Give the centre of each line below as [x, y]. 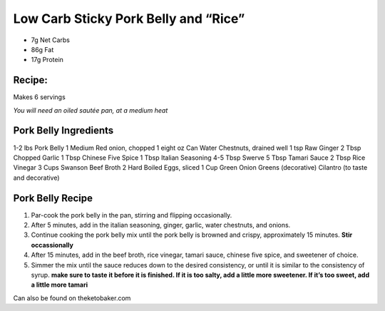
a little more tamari [60, 285]
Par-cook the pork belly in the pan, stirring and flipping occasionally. [132, 215]
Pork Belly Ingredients [63, 131]
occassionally [52, 245]
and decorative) [36, 178]
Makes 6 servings [39, 97]
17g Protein [47, 60]
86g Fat [42, 49]
